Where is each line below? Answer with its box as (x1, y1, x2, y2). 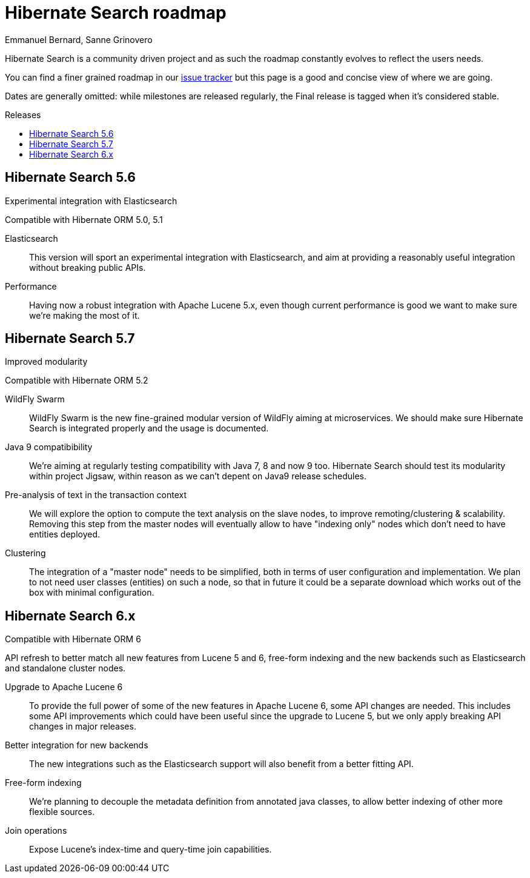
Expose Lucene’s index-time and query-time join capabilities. (29, 844, 272, 855)
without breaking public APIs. (29, 262, 146, 273)
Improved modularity (5, 356, 88, 367)
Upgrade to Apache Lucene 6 (5, 682, 123, 693)
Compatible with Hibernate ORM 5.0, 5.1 (5, 214, 163, 225)
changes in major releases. (29, 721, 136, 732)
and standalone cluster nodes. (5, 663, 126, 674)
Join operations (5, 825, 67, 836)
